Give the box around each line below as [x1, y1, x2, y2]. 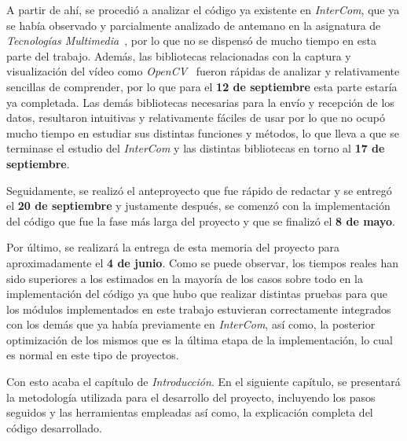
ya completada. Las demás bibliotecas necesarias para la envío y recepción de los [6, 94, 394, 110]
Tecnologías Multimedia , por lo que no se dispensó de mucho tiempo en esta [6, 32, 376, 49]
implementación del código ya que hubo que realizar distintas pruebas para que [6, 285, 387, 302]
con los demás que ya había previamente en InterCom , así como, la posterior [6, 316, 376, 333]
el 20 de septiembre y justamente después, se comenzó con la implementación [6, 197, 390, 214]
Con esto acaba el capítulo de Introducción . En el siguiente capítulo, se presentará [6, 373, 401, 390]
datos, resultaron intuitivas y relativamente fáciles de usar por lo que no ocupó [6, 109, 386, 126]
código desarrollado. [6, 419, 102, 435]
